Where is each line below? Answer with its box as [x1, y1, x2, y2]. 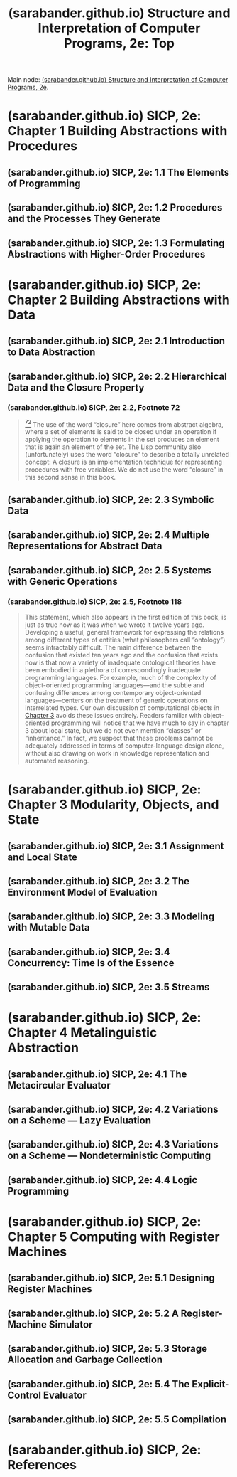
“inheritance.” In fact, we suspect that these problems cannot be [24, 734, 214, 742]
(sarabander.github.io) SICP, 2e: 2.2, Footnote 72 [7, 403, 180, 413]
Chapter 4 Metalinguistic [7, 1025, 158, 1041]
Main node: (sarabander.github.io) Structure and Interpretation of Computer [7, 75, 228, 84]
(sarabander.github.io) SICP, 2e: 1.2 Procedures [7, 201, 223, 214]
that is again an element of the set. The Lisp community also [24, 443, 202, 451]
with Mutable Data [7, 921, 90, 933]
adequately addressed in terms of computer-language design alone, [24, 741, 225, 750]
